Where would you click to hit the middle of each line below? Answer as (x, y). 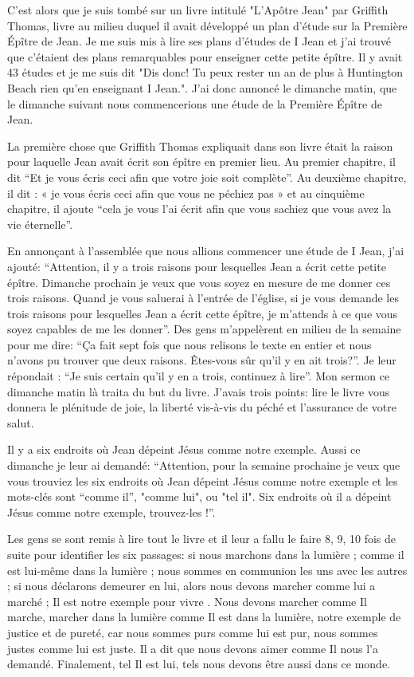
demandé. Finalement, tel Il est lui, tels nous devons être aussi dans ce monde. (199, 664)
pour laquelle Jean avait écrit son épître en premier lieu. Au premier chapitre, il (201, 161)
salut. (21, 422)
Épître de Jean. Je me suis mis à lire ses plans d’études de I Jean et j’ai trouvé (199, 41)
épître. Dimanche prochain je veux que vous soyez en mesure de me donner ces (199, 282)
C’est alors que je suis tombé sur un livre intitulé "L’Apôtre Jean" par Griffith (198, 10)
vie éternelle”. (40, 224)
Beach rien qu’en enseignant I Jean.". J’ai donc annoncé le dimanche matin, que (202, 87)
